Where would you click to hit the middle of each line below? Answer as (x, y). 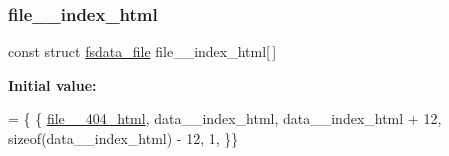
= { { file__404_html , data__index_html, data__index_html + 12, (225, 118)
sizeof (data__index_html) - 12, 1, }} (123, 138)
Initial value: (52, 84)
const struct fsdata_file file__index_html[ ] (142, 51)
